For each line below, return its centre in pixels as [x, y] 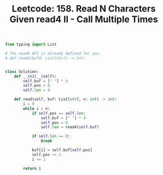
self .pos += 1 [46, 154]
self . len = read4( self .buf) [70, 127]
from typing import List [31, 45]
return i [32, 168]
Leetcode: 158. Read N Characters [84, 9]
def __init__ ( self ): [35, 76]
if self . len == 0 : [51, 136]
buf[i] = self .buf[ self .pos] [62, 150]
